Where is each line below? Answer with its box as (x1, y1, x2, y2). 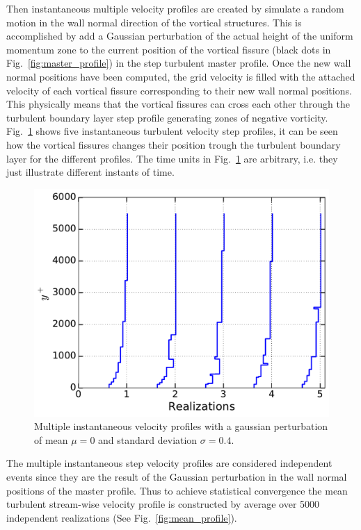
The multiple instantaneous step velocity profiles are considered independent (6, 456, 332, 470)
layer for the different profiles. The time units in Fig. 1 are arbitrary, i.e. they (6, 151, 338, 165)
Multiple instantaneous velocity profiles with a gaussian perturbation (34, 419, 328, 433)
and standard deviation (98, 432, 198, 447)
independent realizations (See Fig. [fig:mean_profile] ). (6, 510, 237, 524)
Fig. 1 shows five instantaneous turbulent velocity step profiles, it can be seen (6, 124, 338, 138)
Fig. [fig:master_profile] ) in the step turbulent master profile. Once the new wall (6, 56, 351, 70)
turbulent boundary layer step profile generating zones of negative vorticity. (6, 110, 328, 124)
